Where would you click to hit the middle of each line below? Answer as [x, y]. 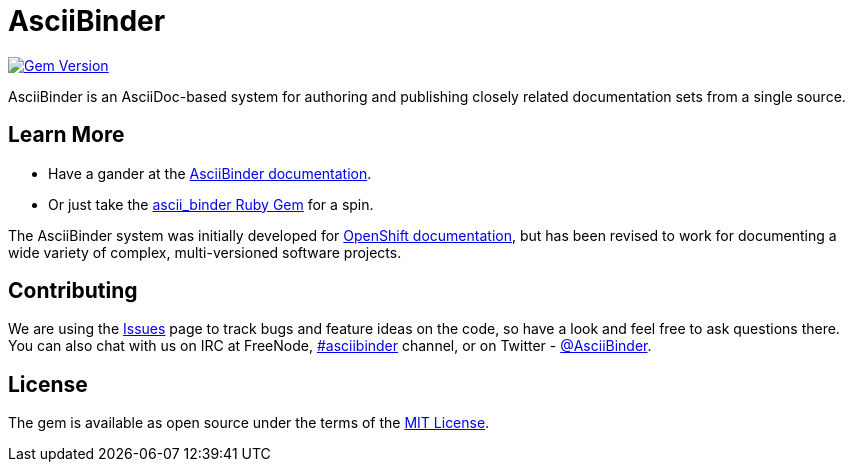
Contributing [73, 291]
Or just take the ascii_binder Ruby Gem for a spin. [211, 204]
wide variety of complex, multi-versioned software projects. [205, 252]
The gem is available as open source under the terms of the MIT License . [249, 423]
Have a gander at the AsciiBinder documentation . [210, 173]
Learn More [66, 135]
